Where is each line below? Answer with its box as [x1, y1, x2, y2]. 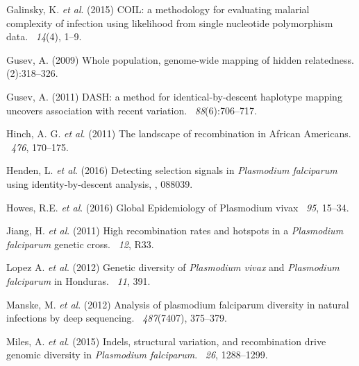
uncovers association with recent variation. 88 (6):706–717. [6, 103, 257, 117]
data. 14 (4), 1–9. [6, 29, 82, 44]
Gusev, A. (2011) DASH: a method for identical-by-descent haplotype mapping [6, 89, 342, 103]
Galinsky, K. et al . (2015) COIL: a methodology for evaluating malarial [6, 2, 310, 16]
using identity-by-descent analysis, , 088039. [6, 176, 193, 191]
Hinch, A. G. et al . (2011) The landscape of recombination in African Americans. [6, 126, 351, 141]
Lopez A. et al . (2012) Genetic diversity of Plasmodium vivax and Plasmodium [6, 260, 340, 274]
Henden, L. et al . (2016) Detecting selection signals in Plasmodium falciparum [6, 163, 337, 177]
